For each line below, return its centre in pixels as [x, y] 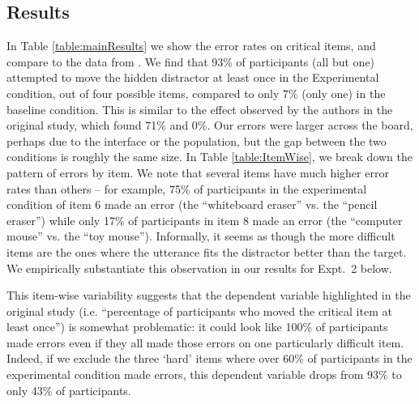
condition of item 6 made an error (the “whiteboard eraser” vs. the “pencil [192, 204]
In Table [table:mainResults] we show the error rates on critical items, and [191, 46]
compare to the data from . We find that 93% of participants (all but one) [191, 61]
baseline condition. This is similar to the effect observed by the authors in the [200, 109]
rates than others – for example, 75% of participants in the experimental [187, 188]
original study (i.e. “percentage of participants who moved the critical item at [199, 310]
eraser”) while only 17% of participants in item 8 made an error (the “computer [205, 220]
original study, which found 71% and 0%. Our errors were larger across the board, [210, 125]
